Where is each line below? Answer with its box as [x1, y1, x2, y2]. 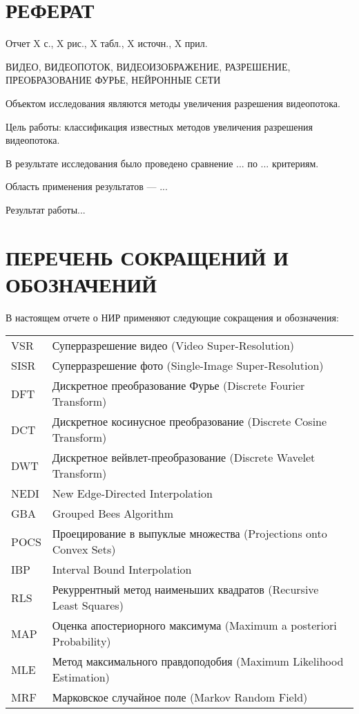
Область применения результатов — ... [6, 179, 168, 194]
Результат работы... [6, 202, 86, 216]
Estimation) [52, 669, 110, 686]
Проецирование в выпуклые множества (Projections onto [52, 525, 327, 542]
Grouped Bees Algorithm [52, 505, 173, 522]
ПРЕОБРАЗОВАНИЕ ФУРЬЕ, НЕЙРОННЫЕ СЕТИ [6, 73, 221, 87]
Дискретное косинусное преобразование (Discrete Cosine [52, 413, 327, 430]
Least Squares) [52, 597, 124, 614]
